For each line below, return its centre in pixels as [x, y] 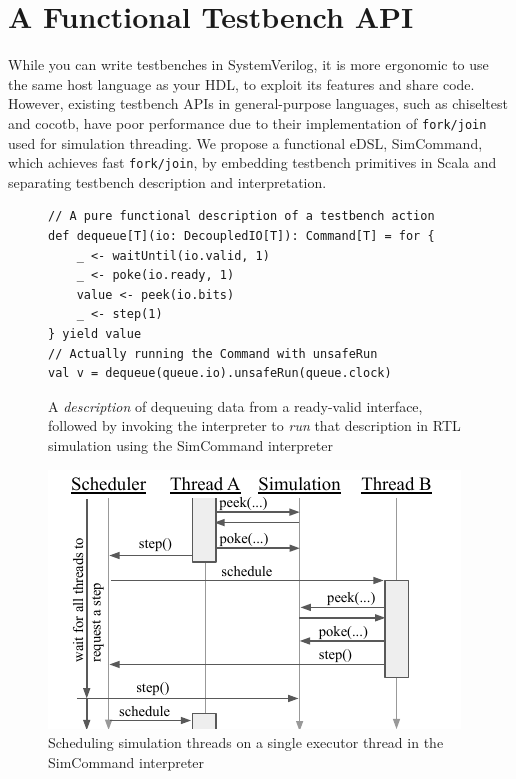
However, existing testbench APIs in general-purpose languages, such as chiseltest [258, 103]
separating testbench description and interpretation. [167, 181]
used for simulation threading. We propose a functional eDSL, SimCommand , [245, 142]
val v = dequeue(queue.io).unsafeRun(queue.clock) [220, 373]
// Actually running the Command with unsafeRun [213, 353]
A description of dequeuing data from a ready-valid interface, [235, 405]
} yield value [95, 333]
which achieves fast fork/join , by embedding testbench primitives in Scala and [252, 162]
